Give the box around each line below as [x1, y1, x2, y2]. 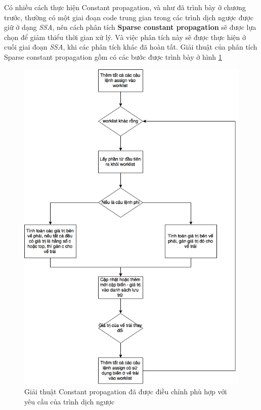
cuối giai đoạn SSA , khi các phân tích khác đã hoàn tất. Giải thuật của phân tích [4, 42, 257, 52]
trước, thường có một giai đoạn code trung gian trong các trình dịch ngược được [4, 12, 253, 22]
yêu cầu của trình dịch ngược [24, 396, 115, 406]
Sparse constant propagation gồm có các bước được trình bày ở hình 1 [4, 51, 222, 62]
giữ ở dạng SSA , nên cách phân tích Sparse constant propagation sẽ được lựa [4, 22, 256, 32]
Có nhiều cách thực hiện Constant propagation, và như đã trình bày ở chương [4, 2, 246, 12]
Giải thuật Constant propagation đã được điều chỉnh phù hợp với [24, 386, 227, 396]
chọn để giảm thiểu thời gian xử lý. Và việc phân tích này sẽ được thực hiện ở [4, 31, 246, 42]
